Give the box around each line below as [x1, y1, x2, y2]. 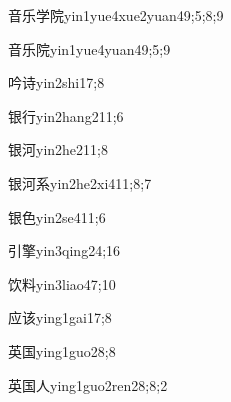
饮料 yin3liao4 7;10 [8, 273, 116, 294]
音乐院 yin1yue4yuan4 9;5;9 [8, 38, 171, 59]
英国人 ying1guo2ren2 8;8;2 [8, 374, 168, 395]
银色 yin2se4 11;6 [8, 206, 106, 227]
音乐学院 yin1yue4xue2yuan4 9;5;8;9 [8, 5, 224, 25]
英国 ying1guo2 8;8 [8, 340, 116, 361]
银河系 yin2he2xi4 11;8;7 [8, 172, 152, 193]
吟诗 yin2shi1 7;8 [8, 72, 105, 93]
